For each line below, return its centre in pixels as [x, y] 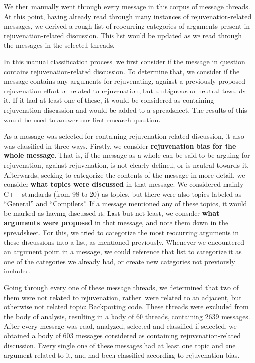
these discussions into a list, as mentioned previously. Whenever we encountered [124, 242]
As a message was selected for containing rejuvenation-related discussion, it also [124, 136]
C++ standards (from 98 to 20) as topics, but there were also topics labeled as [123, 194]
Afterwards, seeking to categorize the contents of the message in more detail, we [125, 174]
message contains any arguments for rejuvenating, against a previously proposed [125, 81]
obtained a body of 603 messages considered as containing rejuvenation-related [122, 335]
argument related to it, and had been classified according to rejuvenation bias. [122, 355]
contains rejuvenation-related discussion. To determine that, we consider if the [122, 71]
